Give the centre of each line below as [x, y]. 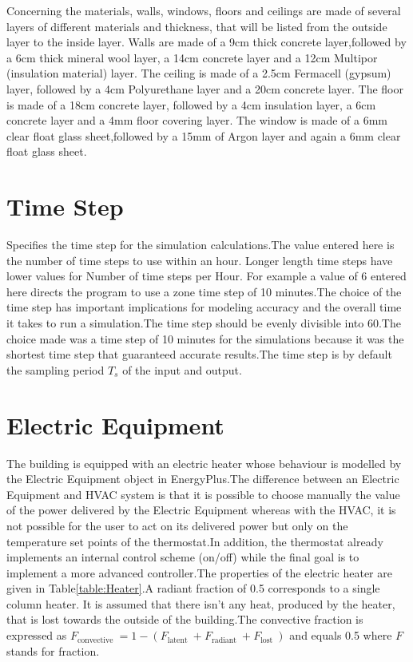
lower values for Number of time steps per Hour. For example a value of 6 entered [206, 276]
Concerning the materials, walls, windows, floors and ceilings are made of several [204, 10]
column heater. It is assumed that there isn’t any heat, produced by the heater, [201, 603]
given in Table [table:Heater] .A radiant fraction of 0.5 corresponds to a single [193, 588]
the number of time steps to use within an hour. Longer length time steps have [200, 260]
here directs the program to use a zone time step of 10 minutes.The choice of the [204, 291]
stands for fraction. [53, 650]
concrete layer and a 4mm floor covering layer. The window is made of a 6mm [197, 120]
